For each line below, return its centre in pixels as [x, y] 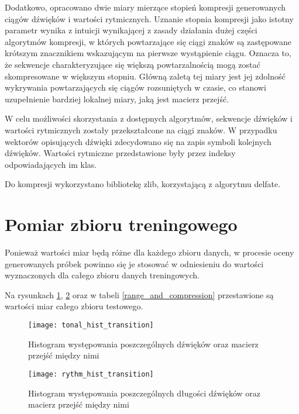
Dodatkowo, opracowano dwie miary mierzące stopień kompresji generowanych [145, 7]
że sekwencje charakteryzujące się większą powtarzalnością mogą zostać [133, 64]
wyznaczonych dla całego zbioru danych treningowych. [102, 275]
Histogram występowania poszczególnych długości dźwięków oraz [145, 393]
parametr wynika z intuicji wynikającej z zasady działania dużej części [131, 30]
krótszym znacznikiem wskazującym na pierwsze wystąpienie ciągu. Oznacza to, [148, 53]
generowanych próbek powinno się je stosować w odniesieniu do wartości [134, 263]
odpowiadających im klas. [51, 164]
